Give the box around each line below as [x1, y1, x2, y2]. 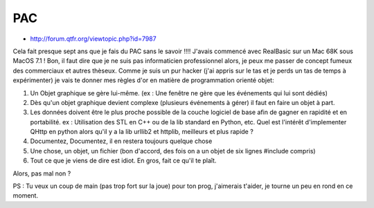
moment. [12, 191, 38, 200]
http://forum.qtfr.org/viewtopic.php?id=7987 [30, 35, 157, 43]
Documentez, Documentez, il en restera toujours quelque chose [30, 137, 213, 145]
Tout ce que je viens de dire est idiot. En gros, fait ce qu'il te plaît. [30, 156, 217, 165]
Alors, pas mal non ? [12, 169, 71, 178]
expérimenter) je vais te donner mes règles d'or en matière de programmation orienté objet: [12, 76, 274, 84]
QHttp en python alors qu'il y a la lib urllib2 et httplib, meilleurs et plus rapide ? [30, 128, 254, 136]
